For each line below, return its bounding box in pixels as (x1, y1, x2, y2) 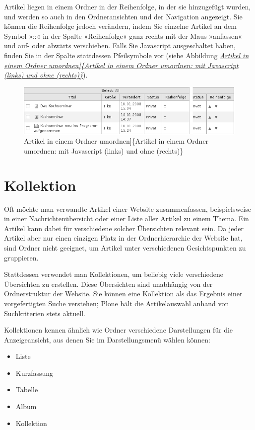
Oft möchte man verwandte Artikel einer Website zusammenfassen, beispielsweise (4, 203, 251, 214)
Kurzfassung (15, 367, 54, 378)
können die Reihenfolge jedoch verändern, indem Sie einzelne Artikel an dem (4, 21, 237, 31)
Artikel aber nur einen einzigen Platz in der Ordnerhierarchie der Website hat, (4, 233, 243, 243)
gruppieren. (4, 252, 39, 262)
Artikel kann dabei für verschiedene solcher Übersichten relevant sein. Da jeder (4, 223, 244, 233)
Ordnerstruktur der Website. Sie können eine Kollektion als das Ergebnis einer (4, 288, 243, 299)
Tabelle (15, 384, 38, 395)
